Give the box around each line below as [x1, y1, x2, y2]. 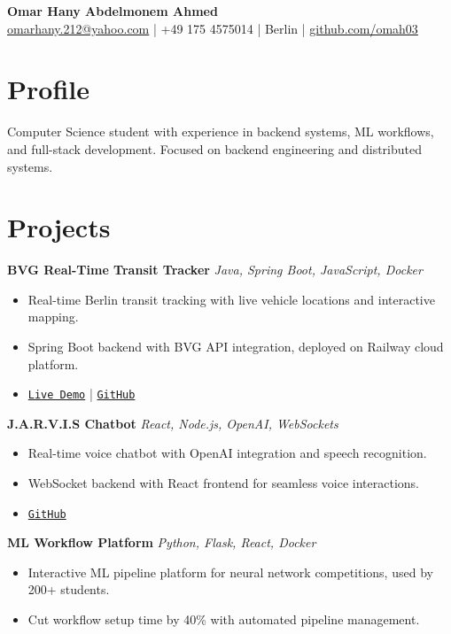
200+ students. [27, 580, 110, 599]
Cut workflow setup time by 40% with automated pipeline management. [27, 610, 420, 629]
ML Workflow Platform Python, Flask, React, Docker [7, 533, 316, 552]
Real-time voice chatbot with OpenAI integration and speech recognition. [27, 444, 427, 462]
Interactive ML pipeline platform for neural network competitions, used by [27, 562, 433, 581]
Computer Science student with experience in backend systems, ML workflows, [7, 122, 434, 141]
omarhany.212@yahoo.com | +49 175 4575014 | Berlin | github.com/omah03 [7, 19, 418, 37]
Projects [7, 209, 111, 245]
